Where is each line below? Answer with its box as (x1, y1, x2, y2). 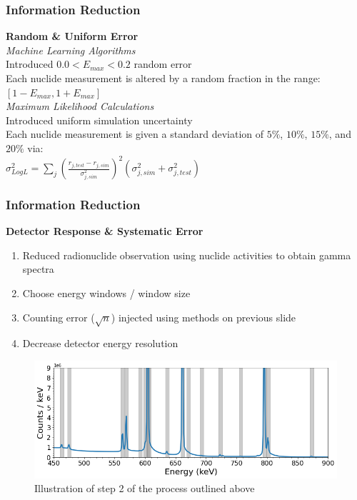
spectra (22, 261, 54, 276)
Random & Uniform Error (6, 29, 139, 44)
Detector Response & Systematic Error (6, 224, 203, 239)
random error (134, 56, 192, 71)
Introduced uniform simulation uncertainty (6, 112, 193, 127)
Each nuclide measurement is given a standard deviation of (6, 126, 264, 141)
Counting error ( (22, 309, 95, 324)
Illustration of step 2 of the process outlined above (34, 481, 255, 496)
